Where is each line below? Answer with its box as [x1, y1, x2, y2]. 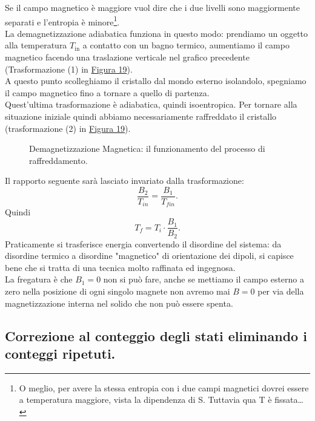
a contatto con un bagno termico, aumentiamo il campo [82, 39, 290, 51]
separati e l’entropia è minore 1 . [5, 13, 120, 28]
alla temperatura [5, 39, 67, 51]
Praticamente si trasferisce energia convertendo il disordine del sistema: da [5, 237, 282, 250]
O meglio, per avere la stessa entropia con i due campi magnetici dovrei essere [19, 381, 309, 394]
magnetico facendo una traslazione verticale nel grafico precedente [5, 51, 250, 64]
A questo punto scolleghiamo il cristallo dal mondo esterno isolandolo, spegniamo [5, 74, 307, 87]
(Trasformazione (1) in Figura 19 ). [5, 62, 133, 75]
